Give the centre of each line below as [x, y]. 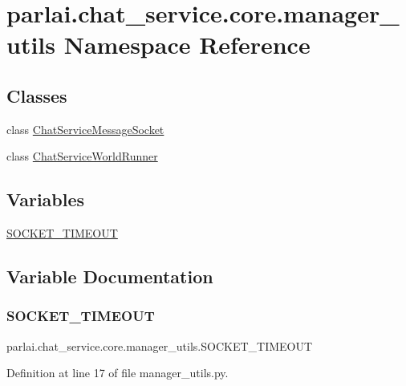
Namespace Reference [187, 45]
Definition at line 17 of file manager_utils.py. [118, 373]
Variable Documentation [110, 276]
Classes [37, 95]
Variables [46, 199]
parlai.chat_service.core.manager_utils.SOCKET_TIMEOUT [160, 345]
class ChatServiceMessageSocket [85, 129]
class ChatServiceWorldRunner [82, 156]
